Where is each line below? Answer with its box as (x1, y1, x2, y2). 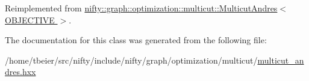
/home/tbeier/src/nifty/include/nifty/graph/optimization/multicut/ (5, 53, 258, 66)
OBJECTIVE (5, 13, 55, 26)
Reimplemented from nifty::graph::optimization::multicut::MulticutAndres (5, 2, 278, 14)
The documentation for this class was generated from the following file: (5, 34, 267, 46)
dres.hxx (5, 65, 36, 78)
